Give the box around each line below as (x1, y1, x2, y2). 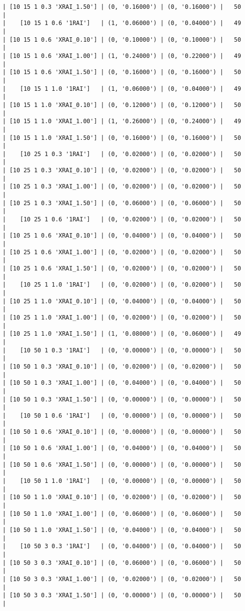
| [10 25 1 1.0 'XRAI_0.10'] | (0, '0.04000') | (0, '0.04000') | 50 (2, 297, 241, 305)
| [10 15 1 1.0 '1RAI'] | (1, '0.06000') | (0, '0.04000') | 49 (2, 85, 241, 92)
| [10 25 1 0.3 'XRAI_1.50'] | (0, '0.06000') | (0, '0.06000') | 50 (2, 199, 241, 207)
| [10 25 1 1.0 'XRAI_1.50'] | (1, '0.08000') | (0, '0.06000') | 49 (2, 330, 241, 338)
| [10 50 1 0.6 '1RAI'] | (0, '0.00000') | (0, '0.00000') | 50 (2, 412, 241, 419)
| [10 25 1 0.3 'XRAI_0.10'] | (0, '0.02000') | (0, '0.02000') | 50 (2, 167, 241, 174)
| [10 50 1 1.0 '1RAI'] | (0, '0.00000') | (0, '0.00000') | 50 (2, 478, 241, 485)
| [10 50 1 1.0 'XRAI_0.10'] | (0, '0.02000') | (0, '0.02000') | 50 (2, 494, 241, 501)
